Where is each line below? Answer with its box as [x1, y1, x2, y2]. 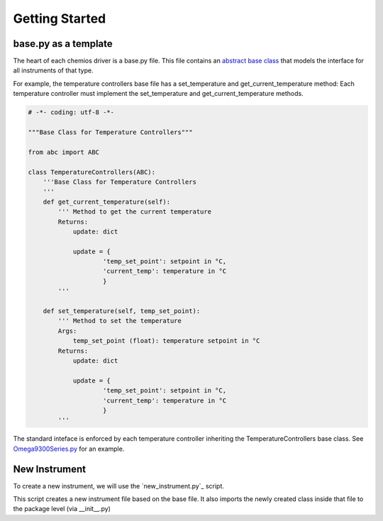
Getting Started [13, 11, 106, 26]
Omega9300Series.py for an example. [13, 444, 125, 453]
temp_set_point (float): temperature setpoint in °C [72, 337, 260, 345]
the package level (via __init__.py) [13, 505, 111, 513]
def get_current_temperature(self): [43, 197, 170, 206]
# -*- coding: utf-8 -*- [28, 109, 115, 116]
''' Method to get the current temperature [57, 208, 212, 216]
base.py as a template [13, 38, 113, 50]
